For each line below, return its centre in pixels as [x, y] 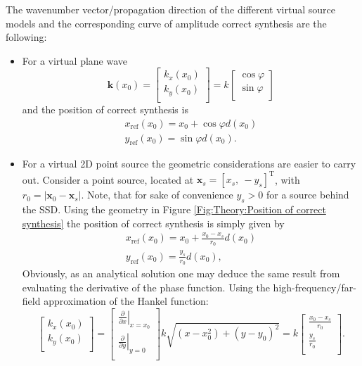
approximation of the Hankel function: [126, 301]
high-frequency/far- [315, 287]
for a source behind [308, 195]
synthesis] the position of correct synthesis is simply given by [153, 223]
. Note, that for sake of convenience [157, 195]
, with [287, 179]
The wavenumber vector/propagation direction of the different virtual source [170, 9]
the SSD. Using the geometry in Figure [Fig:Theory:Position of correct [174, 209]
